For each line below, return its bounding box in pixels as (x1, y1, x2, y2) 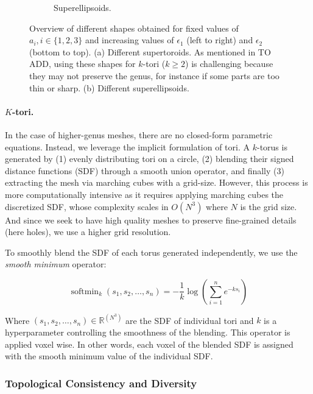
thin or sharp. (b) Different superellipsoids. (29, 81, 189, 94)
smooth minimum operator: (5, 258, 107, 270)
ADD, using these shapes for (29, 57, 136, 70)
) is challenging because (185, 57, 273, 70)
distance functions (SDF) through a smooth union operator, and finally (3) (5, 164, 284, 177)
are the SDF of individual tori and (125, 314, 254, 326)
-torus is (256, 140, 287, 153)
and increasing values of (85, 33, 174, 46)
